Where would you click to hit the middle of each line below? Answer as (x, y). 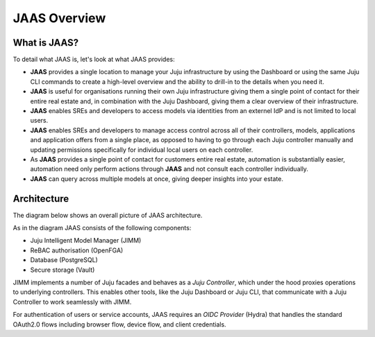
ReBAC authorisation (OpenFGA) (77, 250)
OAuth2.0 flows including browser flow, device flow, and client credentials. (119, 324)
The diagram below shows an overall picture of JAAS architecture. (108, 215)
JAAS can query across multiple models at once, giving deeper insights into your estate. (157, 179)
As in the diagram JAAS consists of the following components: (102, 228)
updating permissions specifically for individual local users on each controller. (142, 150)
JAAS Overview (59, 18)
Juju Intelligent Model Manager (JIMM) (86, 241)
